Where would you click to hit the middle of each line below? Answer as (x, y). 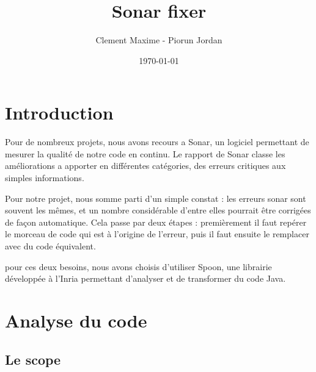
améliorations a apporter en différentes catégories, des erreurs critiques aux (145, 166)
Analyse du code (76, 320)
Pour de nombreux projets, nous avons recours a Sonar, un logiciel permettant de (157, 142)
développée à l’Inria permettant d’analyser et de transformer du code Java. (145, 278)
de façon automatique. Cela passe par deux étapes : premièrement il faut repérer (156, 222)
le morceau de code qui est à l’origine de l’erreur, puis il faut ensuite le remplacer (157, 234)
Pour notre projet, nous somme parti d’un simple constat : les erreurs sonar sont (156, 198)
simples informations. (45, 178)
